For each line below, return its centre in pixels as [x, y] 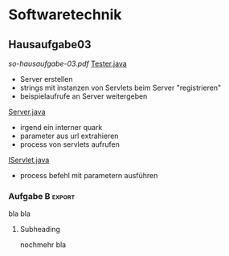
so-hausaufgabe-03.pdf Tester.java [67, 63]
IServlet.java [29, 160]
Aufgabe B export [42, 196]
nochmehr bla [43, 245]
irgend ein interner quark [61, 127]
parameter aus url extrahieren [69, 136]
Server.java [27, 112]
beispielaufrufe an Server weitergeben [84, 96]
